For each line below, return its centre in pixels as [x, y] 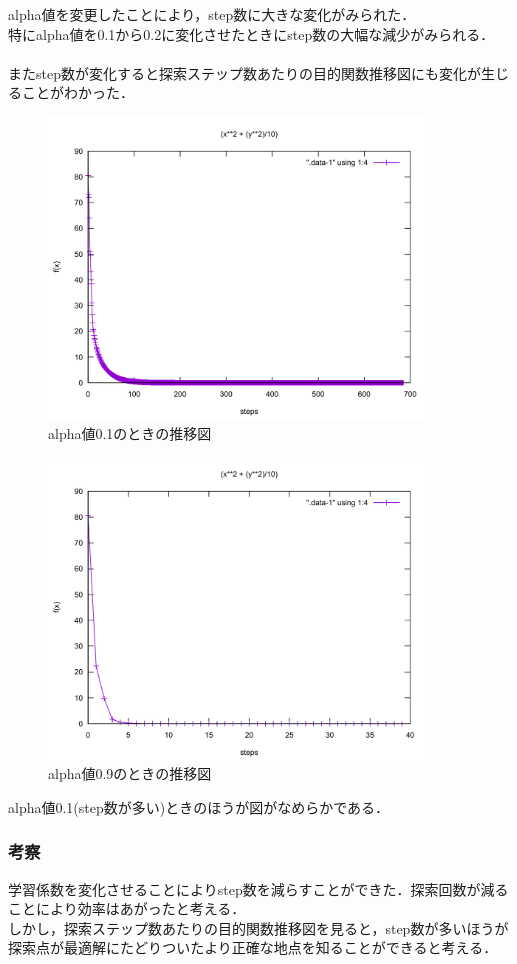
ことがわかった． [77, 92]
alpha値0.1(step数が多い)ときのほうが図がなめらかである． [199, 806]
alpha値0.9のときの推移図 [130, 773]
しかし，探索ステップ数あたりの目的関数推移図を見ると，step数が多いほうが [258, 927]
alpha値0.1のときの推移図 [130, 432]
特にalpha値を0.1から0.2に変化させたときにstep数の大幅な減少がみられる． [251, 33]
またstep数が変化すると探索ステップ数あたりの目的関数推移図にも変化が [244, 72]
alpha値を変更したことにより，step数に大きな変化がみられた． [212, 14]
